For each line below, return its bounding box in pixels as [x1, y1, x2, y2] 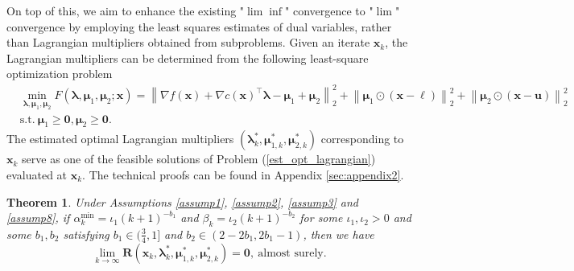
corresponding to [320, 130, 404, 147]
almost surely [258, 247, 324, 259]
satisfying [63, 225, 109, 242]
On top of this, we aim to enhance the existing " [6, 2, 245, 18]
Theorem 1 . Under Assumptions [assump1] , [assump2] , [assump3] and [6, 193, 359, 210]
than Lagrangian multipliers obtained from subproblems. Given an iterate [6, 34, 370, 51]
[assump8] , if [6, 209, 70, 226]
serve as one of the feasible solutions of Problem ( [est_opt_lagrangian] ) [22, 150, 376, 167]
